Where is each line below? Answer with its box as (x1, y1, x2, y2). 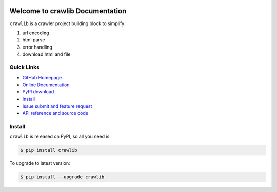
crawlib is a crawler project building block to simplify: (9, 20, 126, 27)
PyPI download (22, 89, 54, 94)
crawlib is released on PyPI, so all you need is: (9, 133, 111, 140)
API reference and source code (22, 110, 88, 116)
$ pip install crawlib (20, 147, 77, 153)
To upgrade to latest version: (9, 160, 70, 166)
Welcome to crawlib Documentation (9, 7, 127, 15)
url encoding (22, 30, 49, 36)
